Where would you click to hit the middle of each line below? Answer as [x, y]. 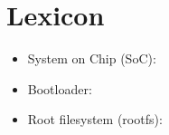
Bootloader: [60, 88]
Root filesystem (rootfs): [95, 119]
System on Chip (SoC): [92, 58]
